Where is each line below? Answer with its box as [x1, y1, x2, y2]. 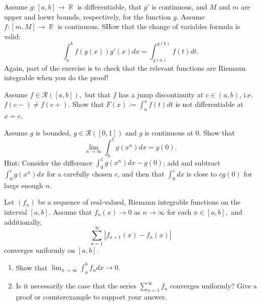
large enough [4, 180, 43, 190]
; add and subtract [163, 157, 220, 168]
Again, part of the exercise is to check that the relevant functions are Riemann [4, 62, 246, 73]
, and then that [117, 169, 165, 179]
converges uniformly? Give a [170, 280, 257, 291]
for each [167, 207, 192, 217]
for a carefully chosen [47, 169, 112, 179]
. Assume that [48, 207, 92, 217]
